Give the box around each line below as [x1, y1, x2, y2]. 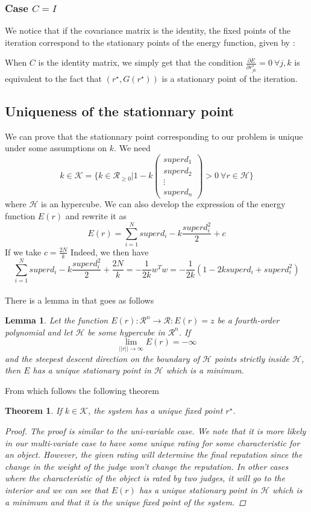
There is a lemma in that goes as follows [5, 293, 154, 306]
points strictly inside [215, 352, 290, 364]
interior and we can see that [5, 484, 108, 496]
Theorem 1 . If [5, 404, 62, 417]
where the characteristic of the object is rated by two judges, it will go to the [5, 472, 285, 484]
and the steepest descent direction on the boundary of [5, 352, 200, 364]
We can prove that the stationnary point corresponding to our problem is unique [5, 130, 303, 142]
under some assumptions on [5, 142, 107, 154]
